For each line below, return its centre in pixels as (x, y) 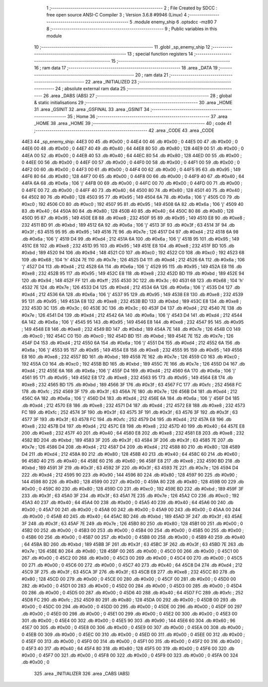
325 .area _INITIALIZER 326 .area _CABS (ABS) (82, 673)
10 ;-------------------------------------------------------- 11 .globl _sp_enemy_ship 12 (122, 47)
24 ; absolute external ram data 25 (91, 89)
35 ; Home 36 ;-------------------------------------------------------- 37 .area (147, 116)
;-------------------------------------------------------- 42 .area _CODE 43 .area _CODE (124, 130)
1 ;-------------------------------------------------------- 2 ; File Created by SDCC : (132, 8)
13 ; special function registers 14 (160, 54)
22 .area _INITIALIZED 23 (111, 81)
